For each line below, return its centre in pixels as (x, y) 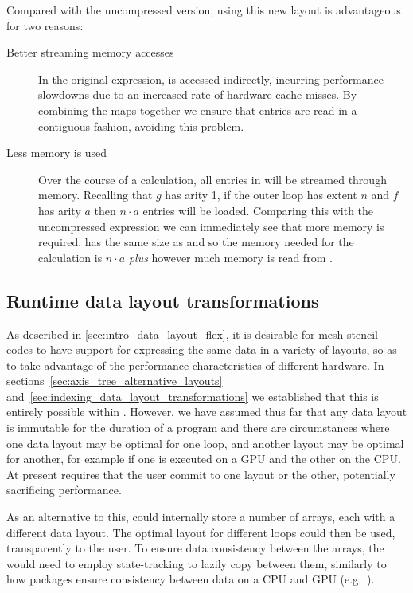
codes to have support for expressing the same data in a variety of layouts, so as (202, 350)
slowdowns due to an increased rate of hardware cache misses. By (198, 94)
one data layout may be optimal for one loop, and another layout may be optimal (205, 443)
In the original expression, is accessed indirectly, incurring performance (211, 79)
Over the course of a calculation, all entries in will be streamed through (212, 179)
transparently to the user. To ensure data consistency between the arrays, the (195, 548)
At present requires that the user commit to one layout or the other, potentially (201, 474)
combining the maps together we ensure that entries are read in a (198, 110)
